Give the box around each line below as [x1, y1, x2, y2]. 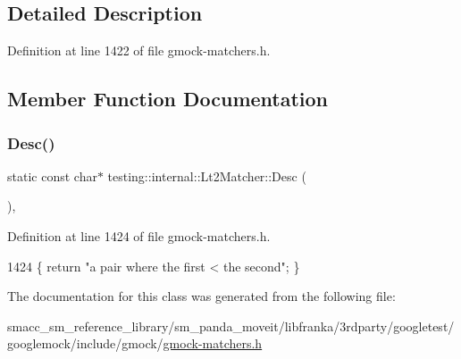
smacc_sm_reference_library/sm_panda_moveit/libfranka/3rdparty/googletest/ [7, 316, 455, 335]
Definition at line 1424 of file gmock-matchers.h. [7, 226, 271, 245]
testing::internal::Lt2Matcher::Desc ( [107, 166, 306, 185]
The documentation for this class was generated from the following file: [7, 287, 396, 305]
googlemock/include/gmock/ [7, 334, 163, 353]
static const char [7, 166, 97, 185]
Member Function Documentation [7, 85, 329, 113]
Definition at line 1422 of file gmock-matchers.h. [7, 41, 271, 60]
